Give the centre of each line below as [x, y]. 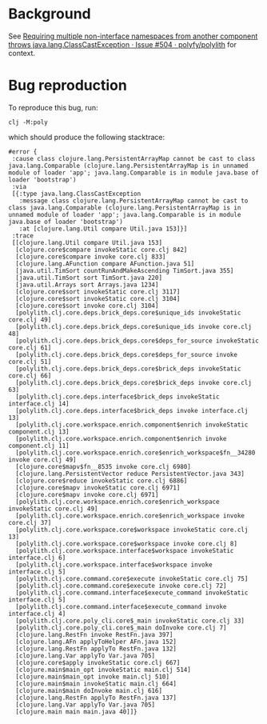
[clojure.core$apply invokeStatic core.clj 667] [98, 662]
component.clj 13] [39, 432]
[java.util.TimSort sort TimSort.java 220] [89, 278]
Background [50, 14]
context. [22, 53]
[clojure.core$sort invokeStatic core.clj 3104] [98, 298]
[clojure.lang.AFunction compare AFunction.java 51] [105, 264]
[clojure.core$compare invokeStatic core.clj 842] [102, 250]
